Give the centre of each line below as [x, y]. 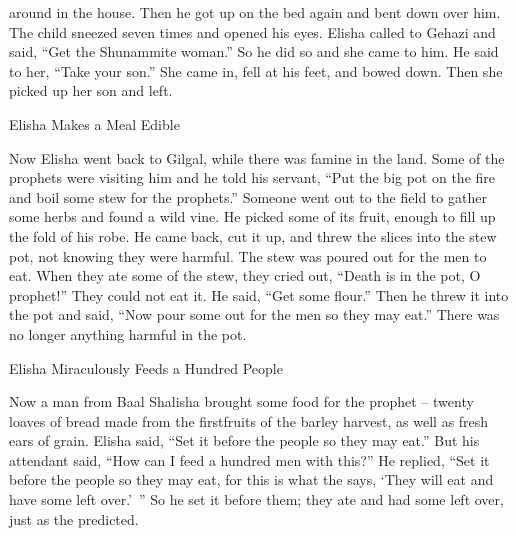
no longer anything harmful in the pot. [128, 333]
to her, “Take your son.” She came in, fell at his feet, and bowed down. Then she [256, 70]
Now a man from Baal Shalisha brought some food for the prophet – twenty [241, 401]
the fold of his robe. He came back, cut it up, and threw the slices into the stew [253, 235]
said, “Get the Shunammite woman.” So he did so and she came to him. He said [254, 51]
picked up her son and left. [91, 90]
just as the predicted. [74, 518]
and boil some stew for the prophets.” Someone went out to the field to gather [248, 196]
